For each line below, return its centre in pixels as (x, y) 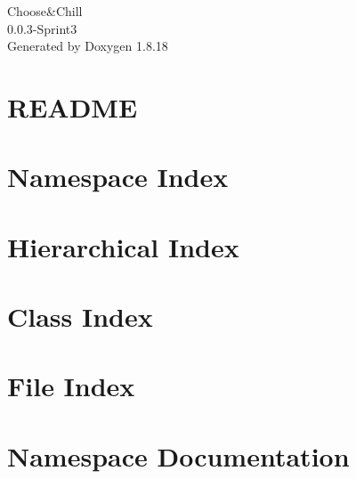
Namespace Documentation (178, 455)
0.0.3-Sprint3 (42, 28)
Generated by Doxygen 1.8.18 (88, 46)
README (73, 106)
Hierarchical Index (123, 246)
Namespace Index (118, 177)
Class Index (80, 317)
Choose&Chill (45, 11)
